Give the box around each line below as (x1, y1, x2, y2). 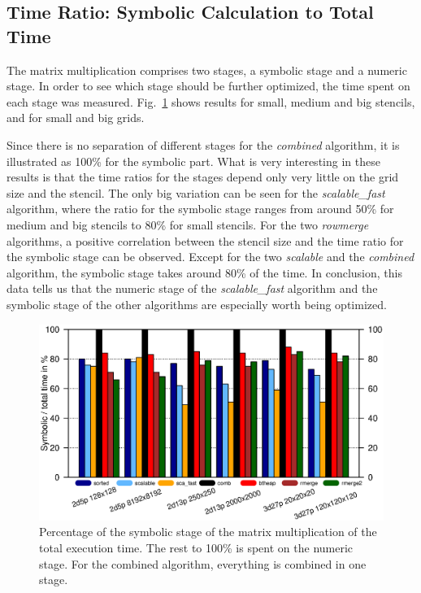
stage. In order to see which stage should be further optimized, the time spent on (7, 77, 410, 94)
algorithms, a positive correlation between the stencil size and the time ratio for (7, 232, 404, 249)
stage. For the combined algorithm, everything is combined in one (39, 555, 367, 572)
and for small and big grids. (7, 109, 145, 126)
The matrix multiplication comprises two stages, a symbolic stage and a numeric (7, 61, 407, 78)
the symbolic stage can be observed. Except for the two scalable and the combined (7, 248, 414, 265)
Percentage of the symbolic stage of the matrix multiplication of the (39, 523, 377, 540)
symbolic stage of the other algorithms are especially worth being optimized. (7, 295, 387, 312)
